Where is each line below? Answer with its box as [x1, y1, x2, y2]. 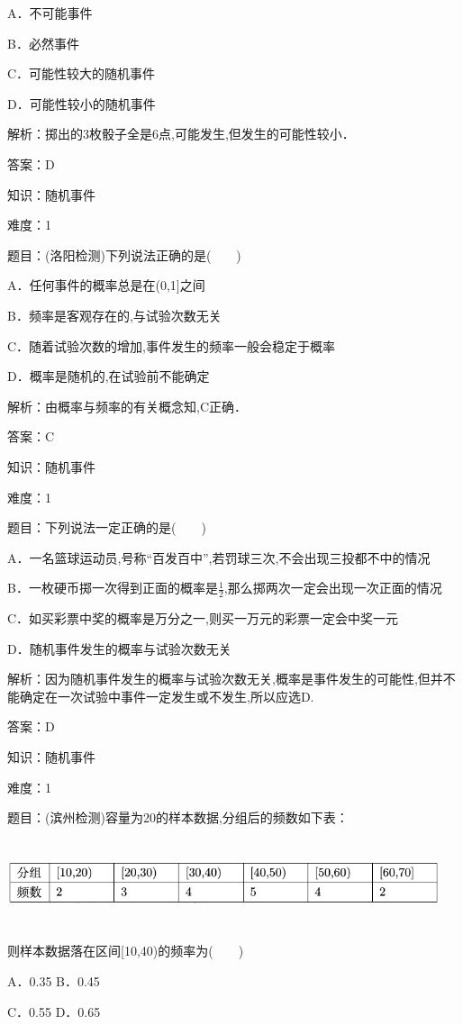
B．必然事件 [7, 33, 79, 52]
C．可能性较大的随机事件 [7, 64, 156, 83]
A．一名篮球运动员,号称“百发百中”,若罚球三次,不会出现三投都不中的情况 [7, 548, 431, 567]
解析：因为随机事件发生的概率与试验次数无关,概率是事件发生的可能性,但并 [7, 669, 443, 688]
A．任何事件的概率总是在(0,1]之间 [7, 276, 205, 295]
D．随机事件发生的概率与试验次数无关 [7, 639, 231, 658]
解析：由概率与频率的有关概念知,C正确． [7, 396, 247, 415]
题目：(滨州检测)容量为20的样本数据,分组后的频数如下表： [7, 808, 349, 827]
